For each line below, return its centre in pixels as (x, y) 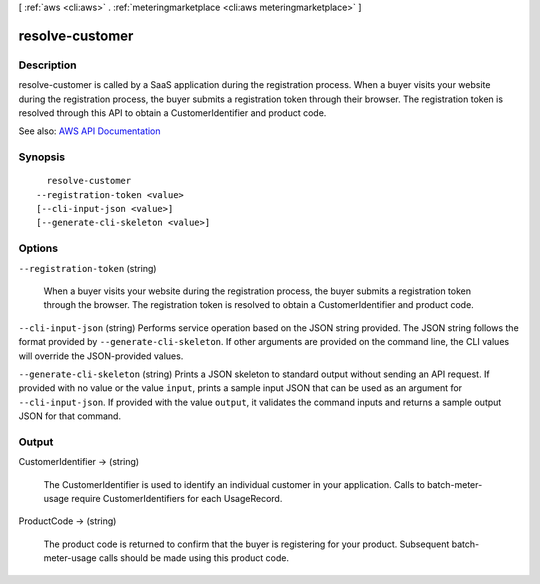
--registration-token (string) (87, 268)
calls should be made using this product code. (194, 558)
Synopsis (41, 157)
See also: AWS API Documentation (89, 131)
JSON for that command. (70, 416)
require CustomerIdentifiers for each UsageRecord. (177, 499)
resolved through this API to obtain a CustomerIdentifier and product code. (172, 112)
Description (47, 65)
